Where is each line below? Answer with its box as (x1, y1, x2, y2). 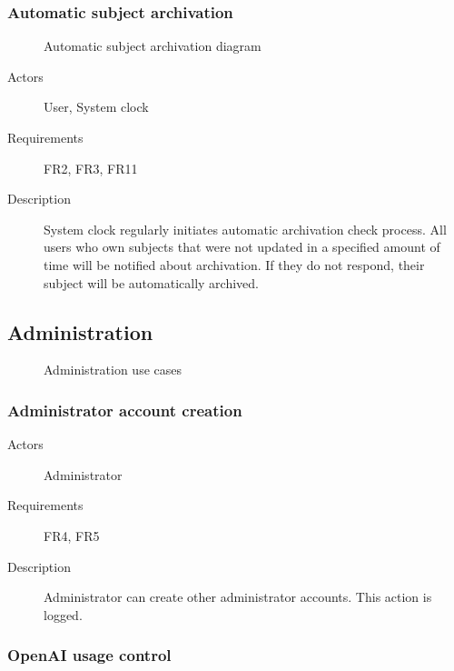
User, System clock (44, 97, 149, 116)
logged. (44, 605, 83, 624)
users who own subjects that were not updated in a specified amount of (44, 237, 440, 256)
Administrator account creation (7, 398, 242, 421)
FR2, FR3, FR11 (44, 158, 138, 177)
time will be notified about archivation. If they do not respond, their (44, 255, 425, 274)
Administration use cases (44, 360, 182, 379)
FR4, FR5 (44, 526, 100, 545)
